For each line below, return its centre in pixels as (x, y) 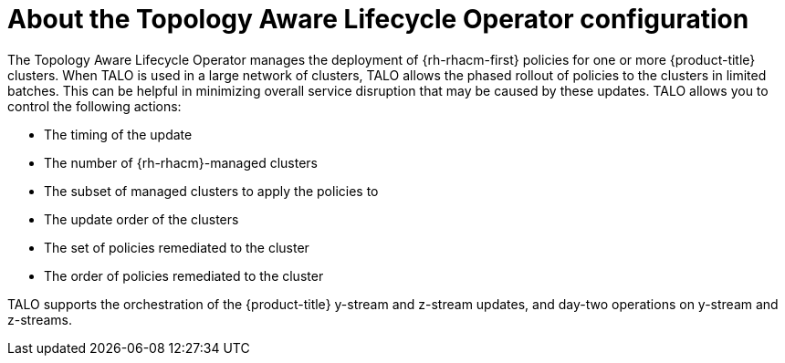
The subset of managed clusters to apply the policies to (211, 191)
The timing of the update (118, 134)
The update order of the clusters (141, 219)
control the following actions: (94, 106)
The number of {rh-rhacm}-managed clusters (181, 162)
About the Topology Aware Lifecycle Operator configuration (378, 19)
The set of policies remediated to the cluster (177, 247)
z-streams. (40, 319)
